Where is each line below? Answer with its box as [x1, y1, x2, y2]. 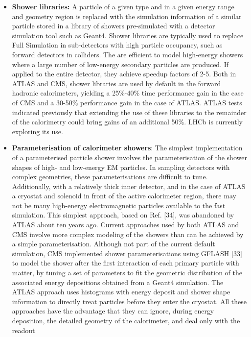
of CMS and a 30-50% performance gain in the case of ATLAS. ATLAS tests [12, 97, 242, 107]
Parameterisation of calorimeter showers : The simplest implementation [12, 143, 243, 153]
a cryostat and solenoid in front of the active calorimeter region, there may [12, 191, 236, 201]
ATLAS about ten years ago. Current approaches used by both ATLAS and [12, 219, 239, 230]
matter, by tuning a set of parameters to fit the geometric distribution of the [12, 267, 242, 278]
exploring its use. [12, 126, 63, 136]
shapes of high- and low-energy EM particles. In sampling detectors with [12, 162, 230, 172]
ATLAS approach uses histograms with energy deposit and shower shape [12, 287, 230, 297]
